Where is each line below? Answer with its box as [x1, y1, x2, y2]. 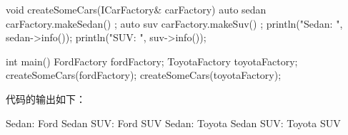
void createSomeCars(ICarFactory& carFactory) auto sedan [6, 2, 267, 16]
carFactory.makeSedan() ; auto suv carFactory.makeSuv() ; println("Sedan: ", [6, 16, 343, 31]
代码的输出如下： [6, 91, 86, 106]
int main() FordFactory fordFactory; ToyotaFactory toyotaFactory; [6, 53, 298, 68]
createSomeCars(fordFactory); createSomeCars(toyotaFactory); [6, 67, 282, 82]
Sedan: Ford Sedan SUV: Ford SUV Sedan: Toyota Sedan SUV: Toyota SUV [6, 115, 341, 130]
